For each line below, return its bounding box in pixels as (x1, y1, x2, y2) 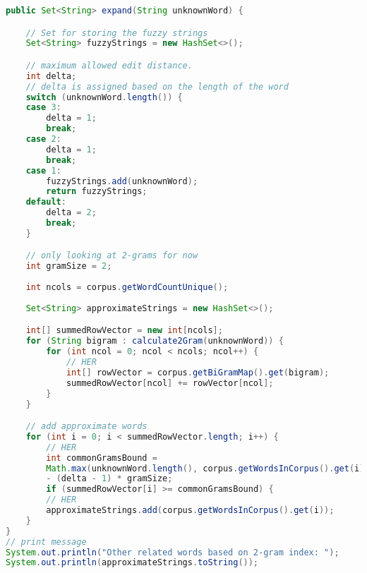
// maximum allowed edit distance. (25, 60, 193, 71)
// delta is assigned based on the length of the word (25, 81, 289, 92)
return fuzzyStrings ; (46, 186, 148, 197)
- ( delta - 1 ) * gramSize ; (46, 474, 173, 484)
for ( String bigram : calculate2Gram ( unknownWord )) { (25, 336, 284, 346)
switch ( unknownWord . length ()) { (25, 92, 183, 102)
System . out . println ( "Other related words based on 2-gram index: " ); (6, 547, 339, 557)
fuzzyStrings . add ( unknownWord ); (46, 176, 198, 186)
